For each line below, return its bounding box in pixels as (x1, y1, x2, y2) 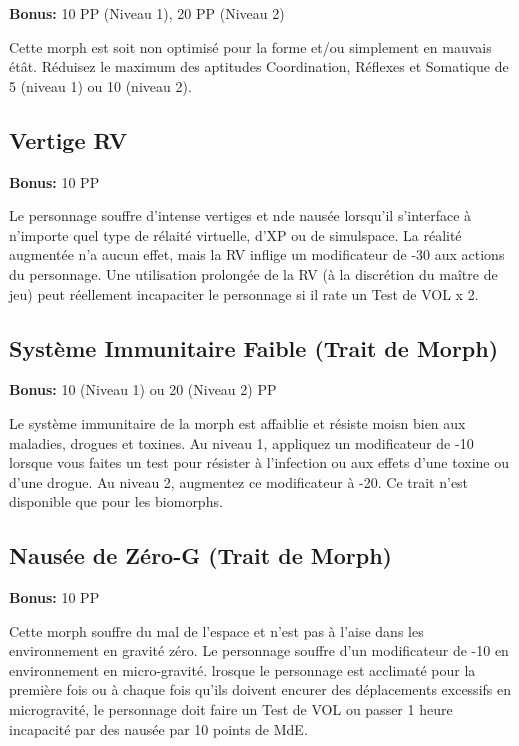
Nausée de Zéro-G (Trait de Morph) (9, 540, 392, 571)
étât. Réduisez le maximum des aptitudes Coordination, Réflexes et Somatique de (9, 56, 509, 77)
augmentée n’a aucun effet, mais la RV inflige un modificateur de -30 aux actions (9, 244, 505, 265)
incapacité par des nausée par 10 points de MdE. (9, 718, 308, 739)
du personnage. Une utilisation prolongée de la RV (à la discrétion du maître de (9, 263, 498, 284)
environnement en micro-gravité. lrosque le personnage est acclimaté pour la (9, 659, 476, 680)
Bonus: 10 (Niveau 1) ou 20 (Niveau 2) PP (9, 379, 277, 400)
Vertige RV (9, 124, 128, 155)
